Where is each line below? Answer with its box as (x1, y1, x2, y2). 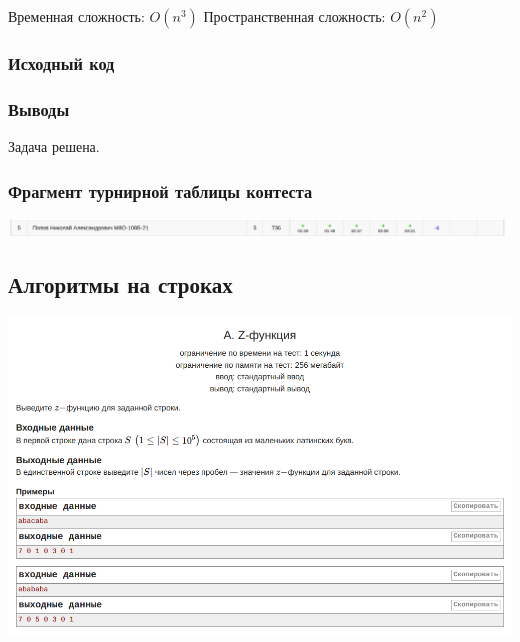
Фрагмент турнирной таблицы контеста (8, 178, 313, 203)
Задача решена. (8, 136, 100, 157)
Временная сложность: (8, 6, 145, 26)
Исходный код (8, 50, 115, 75)
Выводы (8, 96, 70, 121)
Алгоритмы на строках (8, 269, 233, 300)
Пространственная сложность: (203, 6, 386, 26)
